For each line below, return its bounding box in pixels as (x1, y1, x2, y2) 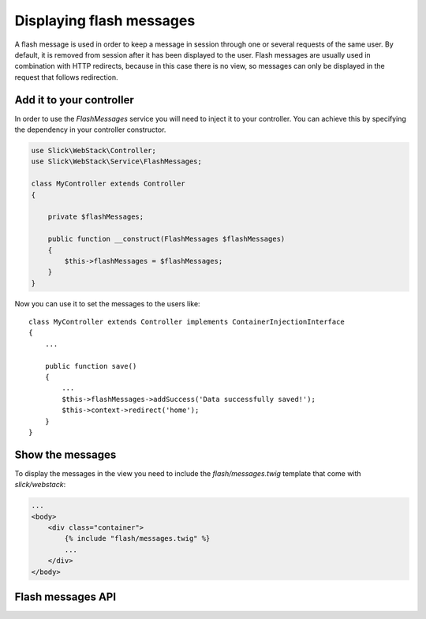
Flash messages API (14, 591, 117, 603)
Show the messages (14, 448, 117, 461)
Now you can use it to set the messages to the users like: (14, 298, 200, 308)
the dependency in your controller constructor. (14, 125, 166, 134)
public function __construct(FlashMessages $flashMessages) (47, 234, 286, 244)
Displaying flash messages (14, 12, 196, 29)
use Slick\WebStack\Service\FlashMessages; (31, 157, 203, 166)
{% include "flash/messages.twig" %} (64, 534, 211, 543)
